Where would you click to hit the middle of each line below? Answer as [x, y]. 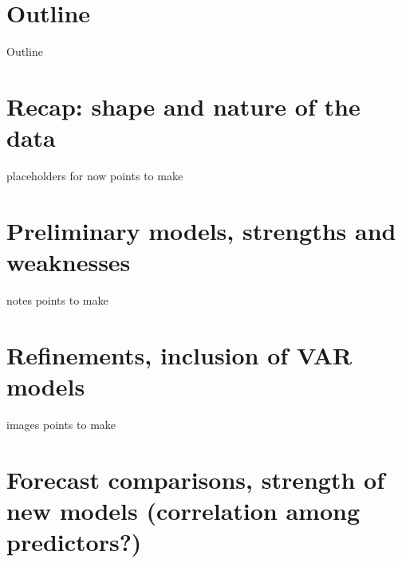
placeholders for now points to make [95, 176]
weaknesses [69, 262]
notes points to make [57, 299]
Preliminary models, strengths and [201, 230]
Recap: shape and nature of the [183, 106]
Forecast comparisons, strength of [195, 479]
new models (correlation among [183, 510]
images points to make [61, 424]
